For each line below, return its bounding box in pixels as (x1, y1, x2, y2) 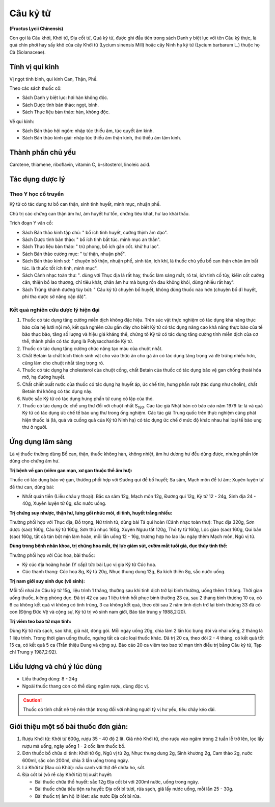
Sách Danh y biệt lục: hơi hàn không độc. (22, 94, 109, 101)
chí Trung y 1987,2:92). (9, 649, 58, 655)
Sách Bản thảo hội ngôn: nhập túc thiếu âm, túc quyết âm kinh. (22, 128, 154, 134)
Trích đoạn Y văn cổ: (9, 220, 53, 226)
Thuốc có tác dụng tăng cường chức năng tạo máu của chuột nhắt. (22, 345, 163, 352)
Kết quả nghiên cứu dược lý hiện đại (9, 306, 100, 313)
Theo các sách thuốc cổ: (9, 85, 62, 91)
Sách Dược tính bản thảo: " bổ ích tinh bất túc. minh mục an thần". (22, 236, 161, 242)
